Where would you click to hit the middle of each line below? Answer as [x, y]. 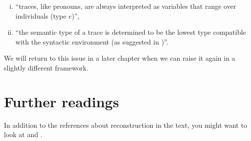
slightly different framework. [46, 67]
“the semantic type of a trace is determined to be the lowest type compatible [131, 32]
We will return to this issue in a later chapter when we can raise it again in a [120, 58]
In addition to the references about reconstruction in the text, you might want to [125, 125]
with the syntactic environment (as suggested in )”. [92, 41]
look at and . [23, 134]
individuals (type [41, 15]
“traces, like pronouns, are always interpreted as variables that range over [126, 6]
